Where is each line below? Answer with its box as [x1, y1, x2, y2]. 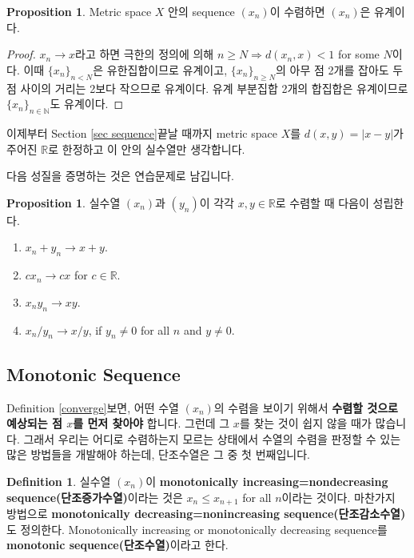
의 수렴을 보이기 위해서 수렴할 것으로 [213, 399, 398, 415]
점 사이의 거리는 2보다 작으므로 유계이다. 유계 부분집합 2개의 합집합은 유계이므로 [6, 79, 408, 96]
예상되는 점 [6, 415, 62, 432]
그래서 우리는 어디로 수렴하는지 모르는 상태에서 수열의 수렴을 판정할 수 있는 [23, 430, 401, 447]
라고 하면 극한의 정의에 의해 [75, 46, 214, 62]
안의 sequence [168, 3, 235, 19]
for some [337, 46, 380, 62]
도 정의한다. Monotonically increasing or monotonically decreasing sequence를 [6, 520, 388, 537]
